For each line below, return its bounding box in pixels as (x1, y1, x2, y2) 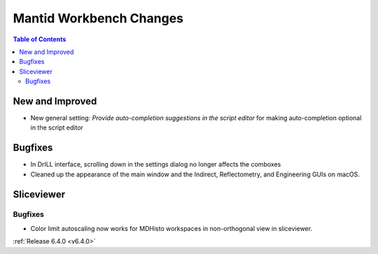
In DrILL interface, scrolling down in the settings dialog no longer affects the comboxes (30, 160, 281, 169)
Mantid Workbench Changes (13, 10, 183, 26)
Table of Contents (13, 35, 66, 43)
